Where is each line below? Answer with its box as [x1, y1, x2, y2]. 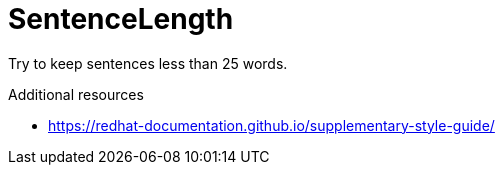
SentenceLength [8, 2, 234, 36]
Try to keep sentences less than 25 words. [8, 54, 288, 72]
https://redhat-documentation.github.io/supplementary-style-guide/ [48, 116, 495, 134]
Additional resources [8, 85, 144, 103]
